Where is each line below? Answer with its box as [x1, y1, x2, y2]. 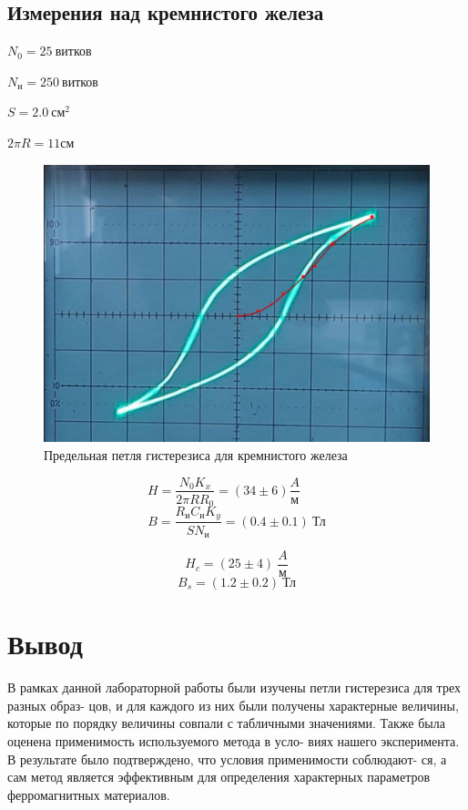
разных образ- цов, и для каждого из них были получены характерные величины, [7, 695, 459, 714]
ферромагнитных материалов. [7, 784, 170, 804]
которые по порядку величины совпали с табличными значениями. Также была [7, 713, 445, 733]
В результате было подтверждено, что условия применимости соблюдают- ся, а [7, 749, 447, 768]
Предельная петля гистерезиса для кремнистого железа [44, 445, 348, 464]
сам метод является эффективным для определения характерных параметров [7, 767, 431, 786]
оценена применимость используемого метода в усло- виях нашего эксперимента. [7, 731, 460, 750]
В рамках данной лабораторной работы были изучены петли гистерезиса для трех [7, 678, 461, 697]
